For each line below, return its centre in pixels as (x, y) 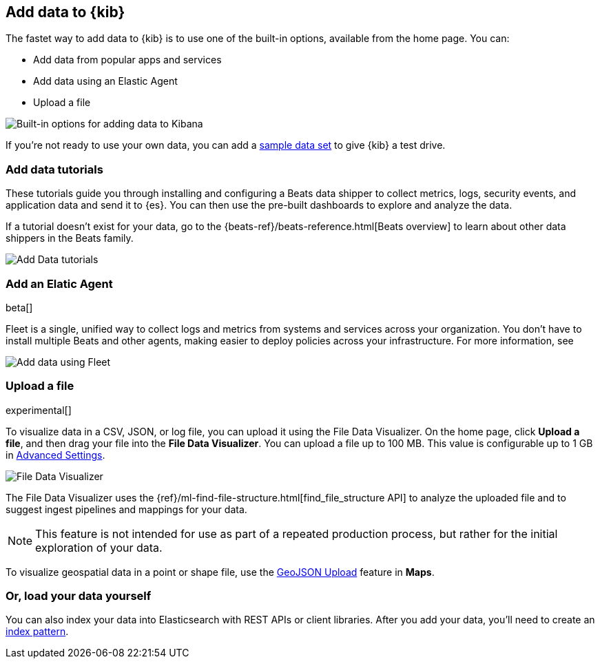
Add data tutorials (54, 169)
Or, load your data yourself (79, 596)
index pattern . (37, 632)
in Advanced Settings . (55, 455)
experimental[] (39, 410)
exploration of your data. (99, 547)
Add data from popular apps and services (127, 60)
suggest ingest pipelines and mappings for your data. (126, 509)
